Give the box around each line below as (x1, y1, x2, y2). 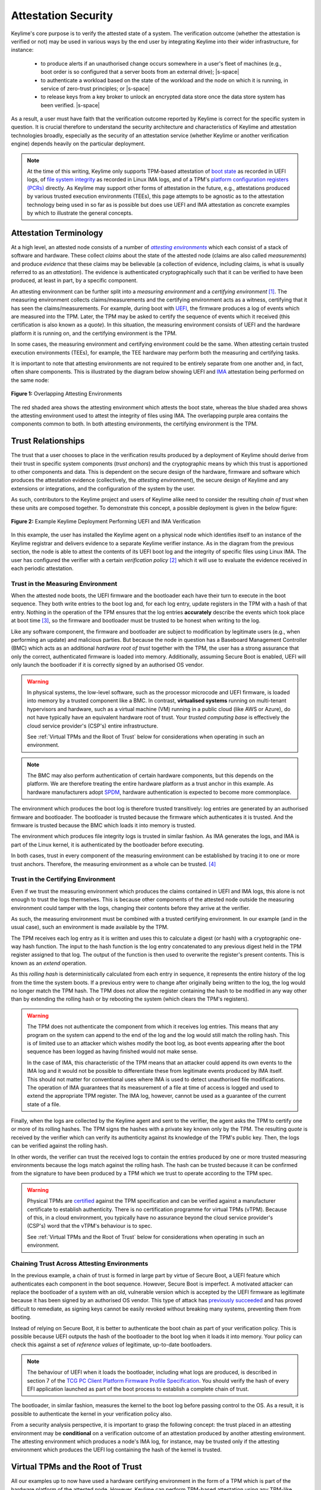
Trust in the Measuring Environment (11, 579, 118, 588)
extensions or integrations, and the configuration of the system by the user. (11, 485, 196, 492)
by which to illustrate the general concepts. (27, 209, 133, 216)
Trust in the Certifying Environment (11, 875, 116, 883)
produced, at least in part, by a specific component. (11, 277, 138, 284)
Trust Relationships (11, 436, 85, 446)
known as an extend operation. (11, 960, 87, 967)
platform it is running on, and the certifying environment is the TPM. (11, 330, 177, 337)
